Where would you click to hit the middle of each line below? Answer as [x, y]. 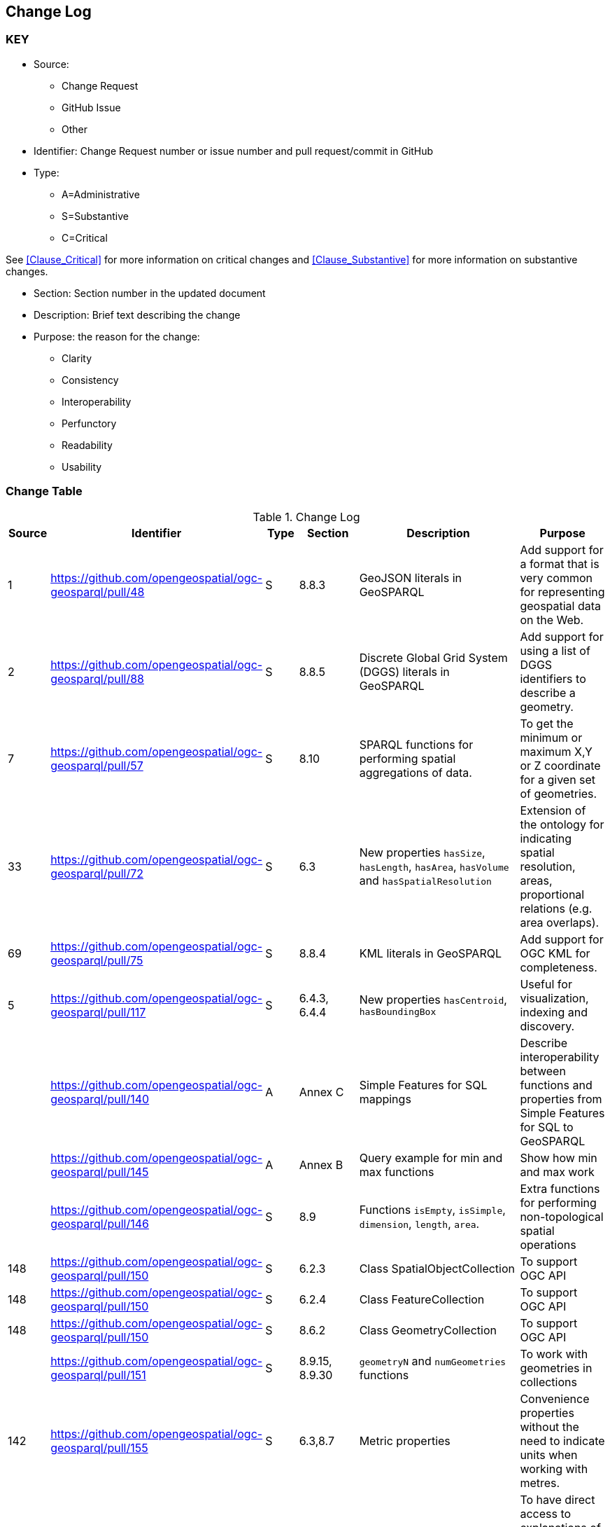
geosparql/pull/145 [100, 1172]
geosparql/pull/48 [98, 592]
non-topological [562, 1216]
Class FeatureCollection [422, 1299]
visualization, [554, 998]
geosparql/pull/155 [99, 1447]
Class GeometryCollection [428, 1330]
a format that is [560, 564]
